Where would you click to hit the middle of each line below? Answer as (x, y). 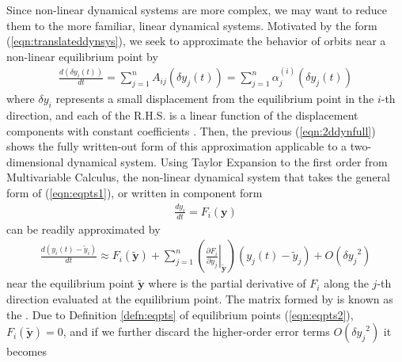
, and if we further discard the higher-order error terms (196, 332)
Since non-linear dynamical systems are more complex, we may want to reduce (197, 10)
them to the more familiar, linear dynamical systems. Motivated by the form (192, 25)
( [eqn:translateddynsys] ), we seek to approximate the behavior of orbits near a (196, 41)
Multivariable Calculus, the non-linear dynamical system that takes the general (198, 177)
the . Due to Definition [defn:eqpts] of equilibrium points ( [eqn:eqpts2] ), (180, 314)
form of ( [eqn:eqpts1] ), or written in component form (135, 192)
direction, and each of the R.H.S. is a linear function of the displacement (182, 115)
